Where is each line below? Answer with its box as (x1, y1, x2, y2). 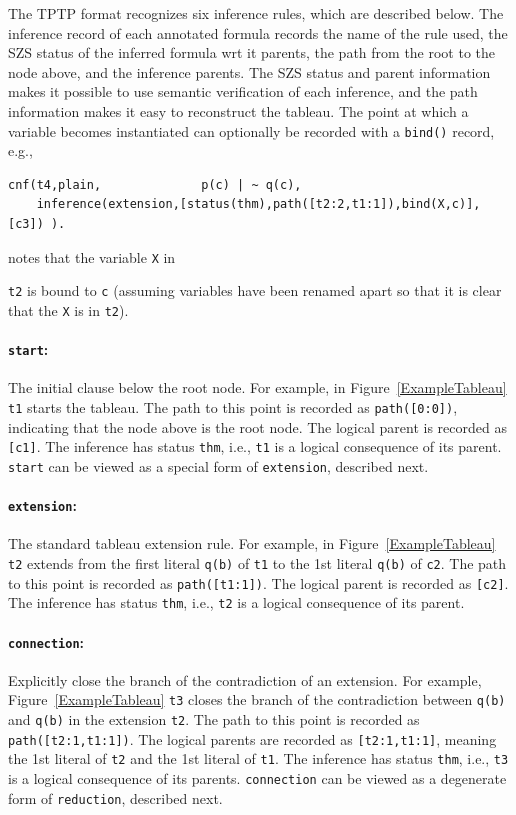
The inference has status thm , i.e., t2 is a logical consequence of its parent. (8, 592, 465, 613)
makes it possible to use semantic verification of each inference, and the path (8, 81, 478, 102)
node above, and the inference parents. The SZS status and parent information (8, 61, 491, 82)
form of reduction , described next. (8, 787, 223, 808)
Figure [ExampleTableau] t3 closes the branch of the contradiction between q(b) (8, 689, 506, 710)
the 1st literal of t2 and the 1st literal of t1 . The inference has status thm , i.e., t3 (8, 748, 509, 769)
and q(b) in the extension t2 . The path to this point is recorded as (8, 709, 420, 730)
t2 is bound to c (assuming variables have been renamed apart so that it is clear (8, 280, 502, 301)
